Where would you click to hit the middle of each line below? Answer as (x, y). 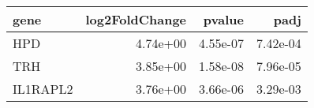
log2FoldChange (136, 19)
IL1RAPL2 (43, 89)
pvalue (223, 19)
